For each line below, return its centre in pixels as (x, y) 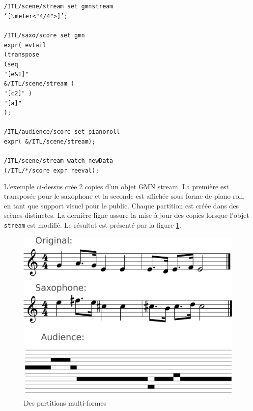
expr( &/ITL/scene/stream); (50, 142)
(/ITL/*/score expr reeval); (52, 170)
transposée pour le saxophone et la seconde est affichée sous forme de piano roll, (125, 196)
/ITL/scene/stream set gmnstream (58, 6)
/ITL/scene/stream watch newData (58, 161)
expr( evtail (25, 45)
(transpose (22, 55)
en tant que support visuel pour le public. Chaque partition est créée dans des (122, 205)
